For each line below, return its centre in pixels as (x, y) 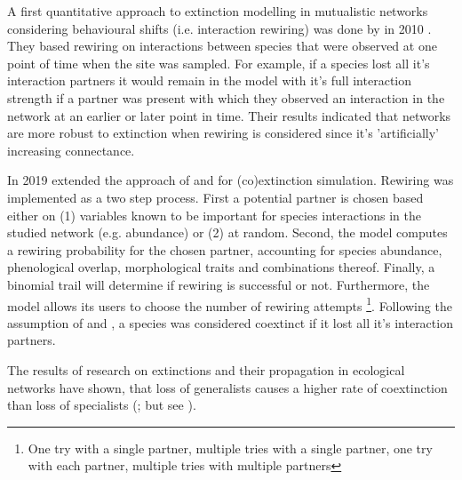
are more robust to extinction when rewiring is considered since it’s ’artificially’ (223, 133)
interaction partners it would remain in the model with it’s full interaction (209, 80)
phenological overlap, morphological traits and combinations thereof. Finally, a (221, 267)
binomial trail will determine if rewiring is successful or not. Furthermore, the (219, 284)
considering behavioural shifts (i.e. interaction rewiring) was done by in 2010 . (219, 28)
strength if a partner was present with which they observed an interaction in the (226, 97)
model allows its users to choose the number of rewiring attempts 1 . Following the (230, 304)
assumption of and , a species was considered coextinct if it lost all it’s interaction (230, 322)
